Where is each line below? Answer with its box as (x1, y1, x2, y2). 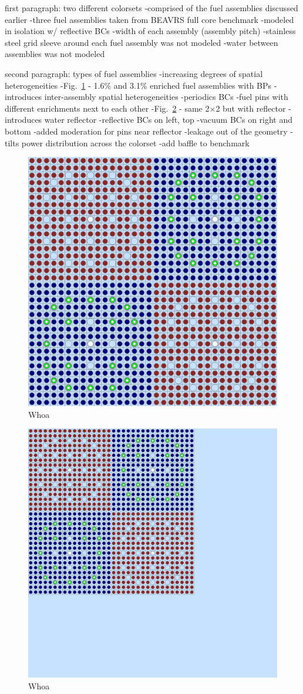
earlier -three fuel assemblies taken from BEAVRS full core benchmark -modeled (5, 13, 294, 25)
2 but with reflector (216, 102, 286, 114)
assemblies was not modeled (5, 48, 105, 60)
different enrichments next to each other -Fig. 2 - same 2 (5, 102, 210, 114)
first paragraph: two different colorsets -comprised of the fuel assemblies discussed (5, 2, 298, 14)
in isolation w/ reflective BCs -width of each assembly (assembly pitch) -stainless (5, 25, 296, 37)
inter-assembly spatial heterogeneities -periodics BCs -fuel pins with (44, 90, 288, 103)
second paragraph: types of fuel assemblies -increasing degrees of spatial (5, 67, 263, 79)
